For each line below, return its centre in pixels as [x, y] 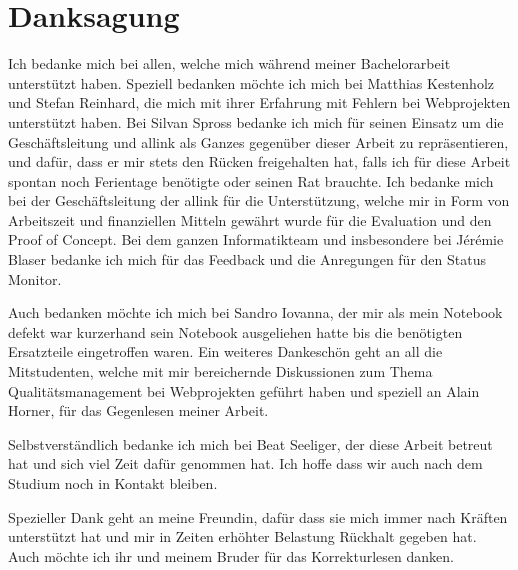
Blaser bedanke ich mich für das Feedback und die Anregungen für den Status [247, 259]
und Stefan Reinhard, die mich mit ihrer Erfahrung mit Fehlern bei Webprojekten [259, 102]
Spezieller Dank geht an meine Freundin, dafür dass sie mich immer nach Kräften [258, 516]
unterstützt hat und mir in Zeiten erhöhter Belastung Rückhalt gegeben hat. [242, 536]
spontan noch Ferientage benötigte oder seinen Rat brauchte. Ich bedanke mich [251, 180]
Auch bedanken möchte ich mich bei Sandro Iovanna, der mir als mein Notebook [255, 312]
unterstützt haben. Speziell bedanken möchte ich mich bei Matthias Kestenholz [251, 82]
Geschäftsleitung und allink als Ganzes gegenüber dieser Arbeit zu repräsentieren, [258, 141]
